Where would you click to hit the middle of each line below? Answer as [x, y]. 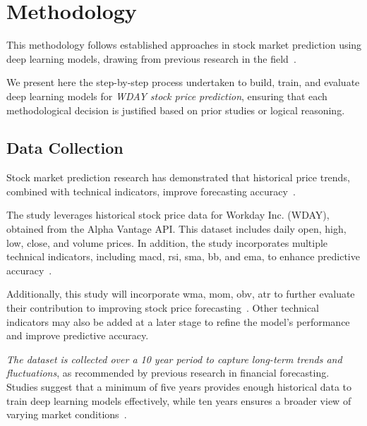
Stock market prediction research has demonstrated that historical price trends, [178, 177]
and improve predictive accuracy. [78, 335]
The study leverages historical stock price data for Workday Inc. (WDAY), [168, 215]
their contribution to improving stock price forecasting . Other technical [163, 308]
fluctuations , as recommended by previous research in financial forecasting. [168, 373]
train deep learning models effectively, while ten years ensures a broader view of [179, 400]
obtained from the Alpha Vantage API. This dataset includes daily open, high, [176, 229]
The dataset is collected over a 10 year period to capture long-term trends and [174, 359]
